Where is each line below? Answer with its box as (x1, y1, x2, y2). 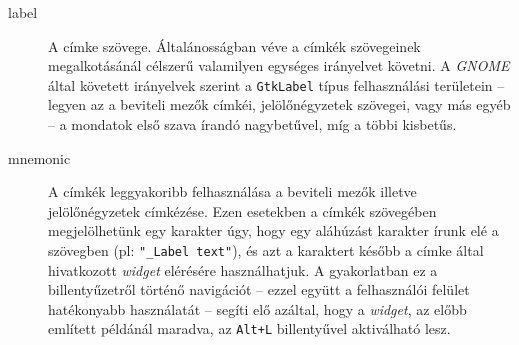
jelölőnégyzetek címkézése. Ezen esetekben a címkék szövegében (48, 200, 437, 221)
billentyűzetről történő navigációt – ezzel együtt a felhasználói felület (48, 279, 470, 300)
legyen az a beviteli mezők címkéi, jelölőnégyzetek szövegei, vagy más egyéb (48, 94, 511, 115)
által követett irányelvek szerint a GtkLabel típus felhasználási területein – (48, 74, 505, 95)
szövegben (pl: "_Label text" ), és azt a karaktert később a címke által (48, 240, 484, 260)
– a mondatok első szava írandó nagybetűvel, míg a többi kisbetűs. (48, 114, 457, 135)
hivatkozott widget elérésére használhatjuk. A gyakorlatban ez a (48, 259, 438, 280)
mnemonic (8, 147, 71, 168)
